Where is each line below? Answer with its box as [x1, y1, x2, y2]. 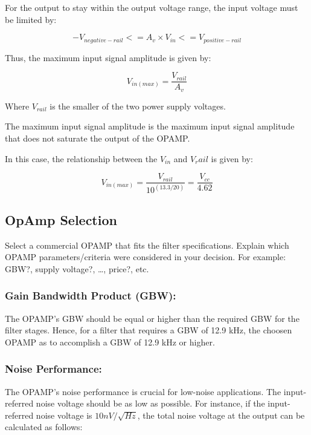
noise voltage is [36, 408, 92, 421]
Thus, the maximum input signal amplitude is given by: [5, 51, 211, 64]
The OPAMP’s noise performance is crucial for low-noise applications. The [5, 385, 281, 397]
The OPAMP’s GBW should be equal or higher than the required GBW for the [5, 312, 300, 324]
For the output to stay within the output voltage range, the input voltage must [5, 1, 298, 13]
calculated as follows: [5, 420, 83, 433]
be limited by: [5, 13, 57, 25]
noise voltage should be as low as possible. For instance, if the [36, 397, 265, 410]
